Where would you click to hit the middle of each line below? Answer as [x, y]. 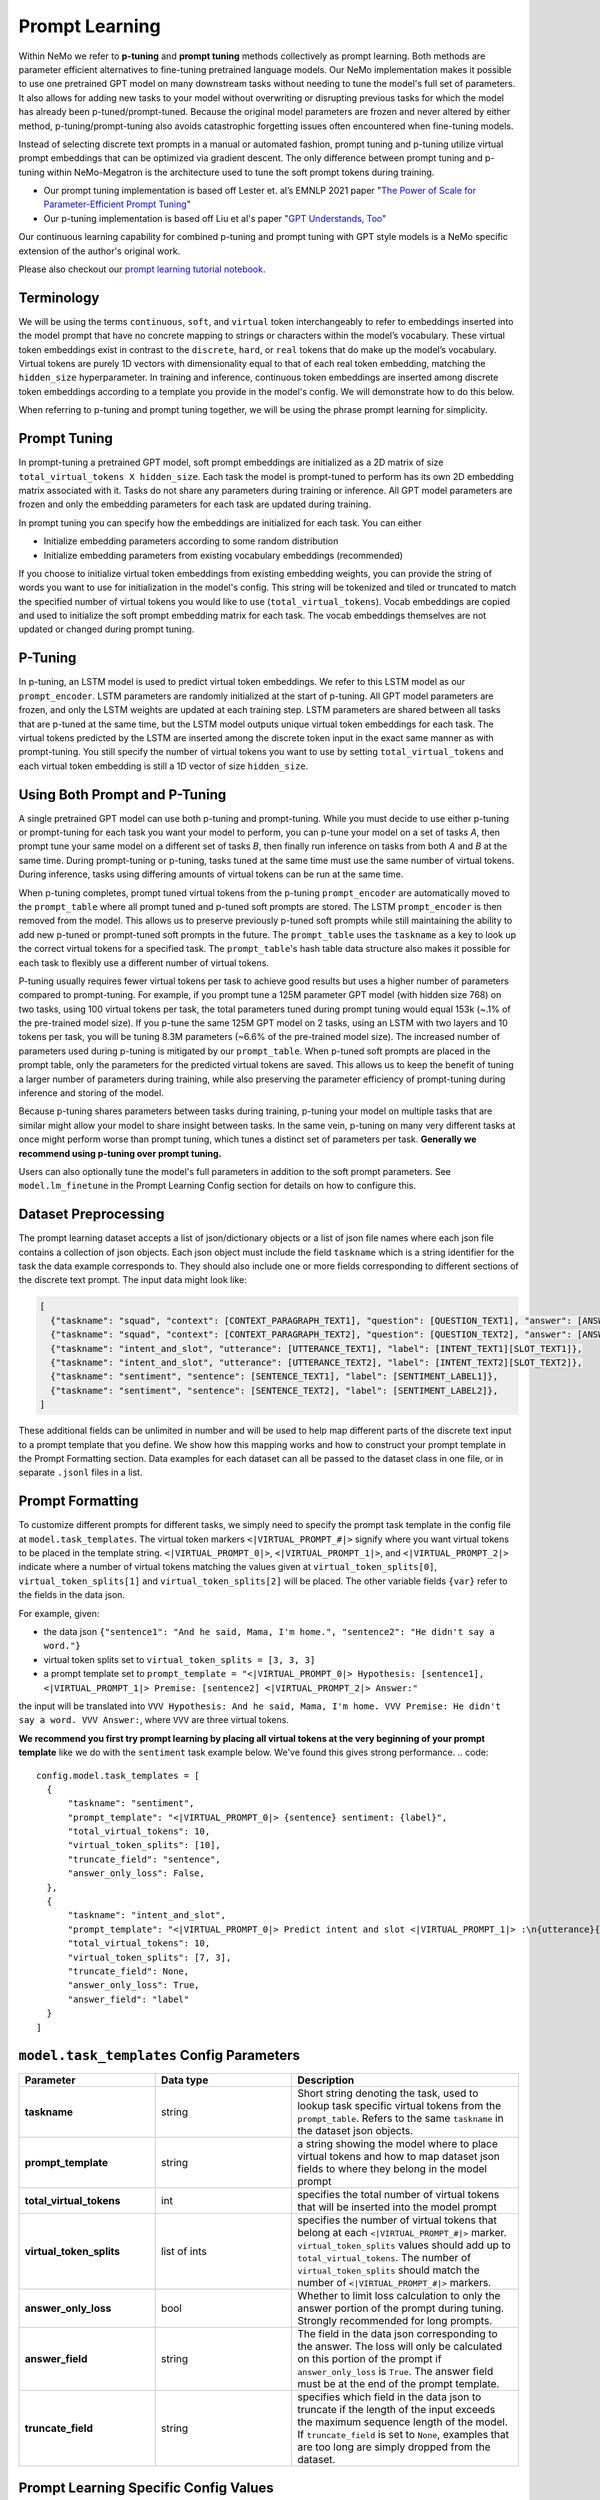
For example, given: [59, 1613]
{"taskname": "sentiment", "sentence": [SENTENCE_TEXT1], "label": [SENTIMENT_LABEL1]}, [274, 1376]
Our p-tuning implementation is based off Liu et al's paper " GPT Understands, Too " [215, 218]
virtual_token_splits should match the [388, 2270]
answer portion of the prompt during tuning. [400, 2308]
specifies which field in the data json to [389, 2397]
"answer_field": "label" [128, 1999]
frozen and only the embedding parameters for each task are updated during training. [195, 504]
